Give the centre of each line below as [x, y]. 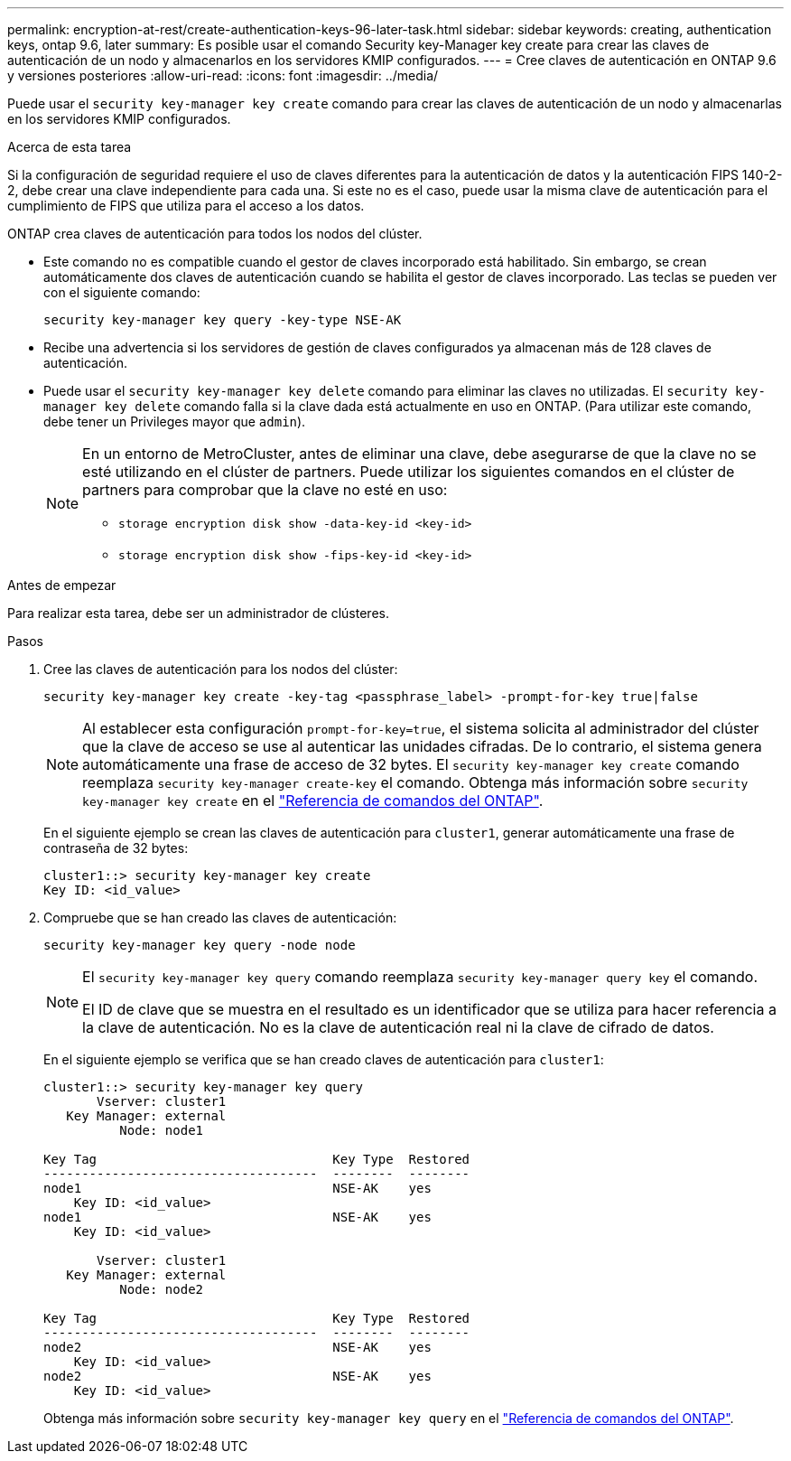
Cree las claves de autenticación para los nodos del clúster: [221, 669]
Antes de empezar [62, 585]
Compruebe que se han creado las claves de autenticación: [220, 918]
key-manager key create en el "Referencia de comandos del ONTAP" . [313, 801]
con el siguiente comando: [122, 292]
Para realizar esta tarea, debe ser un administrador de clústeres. [198, 613]
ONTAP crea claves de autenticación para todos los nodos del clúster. [215, 234]
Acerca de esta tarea [70, 147]
